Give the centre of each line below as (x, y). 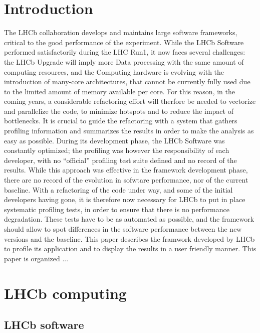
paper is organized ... (36, 258)
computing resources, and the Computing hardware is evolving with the (114, 71)
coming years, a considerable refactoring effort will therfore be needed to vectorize (130, 101)
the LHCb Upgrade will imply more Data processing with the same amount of (124, 61)
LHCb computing (65, 293)
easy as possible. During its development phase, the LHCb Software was (114, 140)
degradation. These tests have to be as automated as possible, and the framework (129, 219)
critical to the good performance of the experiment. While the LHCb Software (124, 42)
